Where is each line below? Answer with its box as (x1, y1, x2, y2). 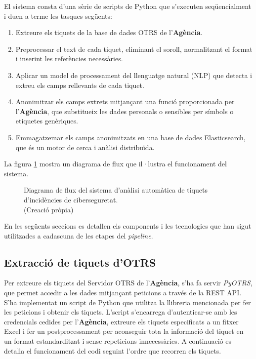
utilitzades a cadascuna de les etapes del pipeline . (4, 230, 153, 240)
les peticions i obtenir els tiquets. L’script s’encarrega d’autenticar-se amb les (4, 307, 237, 317)
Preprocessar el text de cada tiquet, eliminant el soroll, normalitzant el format (15, 43, 253, 54)
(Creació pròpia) (24, 204, 74, 214)
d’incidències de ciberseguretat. (24, 194, 118, 204)
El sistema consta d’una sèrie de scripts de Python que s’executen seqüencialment (4, 1, 251, 11)
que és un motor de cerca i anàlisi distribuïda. (15, 142, 155, 152)
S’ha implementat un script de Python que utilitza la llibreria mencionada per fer (4, 297, 251, 307)
